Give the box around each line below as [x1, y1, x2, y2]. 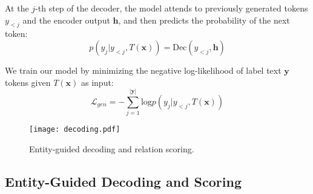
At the [5, 2, 29, 14]
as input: [81, 76, 114, 88]
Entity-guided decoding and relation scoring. [29, 142, 194, 155]
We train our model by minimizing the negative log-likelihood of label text [5, 63, 282, 76]
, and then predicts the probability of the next [118, 13, 290, 26]
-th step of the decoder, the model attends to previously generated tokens [35, 2, 308, 14]
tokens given [5, 76, 51, 88]
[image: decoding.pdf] [29, 125, 120, 134]
